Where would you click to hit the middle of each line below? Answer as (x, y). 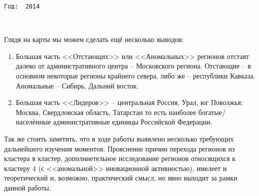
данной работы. (28, 187)
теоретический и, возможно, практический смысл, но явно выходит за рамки (121, 178)
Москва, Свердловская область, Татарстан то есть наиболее (106, 112)
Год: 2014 (22, 6)
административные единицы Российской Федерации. (133, 122)
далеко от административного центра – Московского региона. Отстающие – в (133, 66)
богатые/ (212, 112)
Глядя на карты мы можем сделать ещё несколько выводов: (94, 39)
